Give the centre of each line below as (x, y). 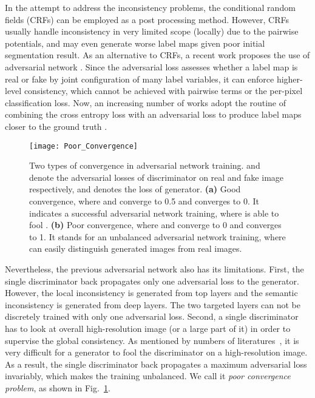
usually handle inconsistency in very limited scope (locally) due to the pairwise (152, 31)
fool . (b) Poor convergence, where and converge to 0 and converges (155, 225)
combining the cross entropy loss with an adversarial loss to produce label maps (153, 114)
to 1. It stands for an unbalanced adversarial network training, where (157, 236)
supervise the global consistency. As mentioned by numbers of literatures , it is (152, 340)
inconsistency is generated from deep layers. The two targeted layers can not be (153, 304)
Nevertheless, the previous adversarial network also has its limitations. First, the (154, 268)
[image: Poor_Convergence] (83, 146)
